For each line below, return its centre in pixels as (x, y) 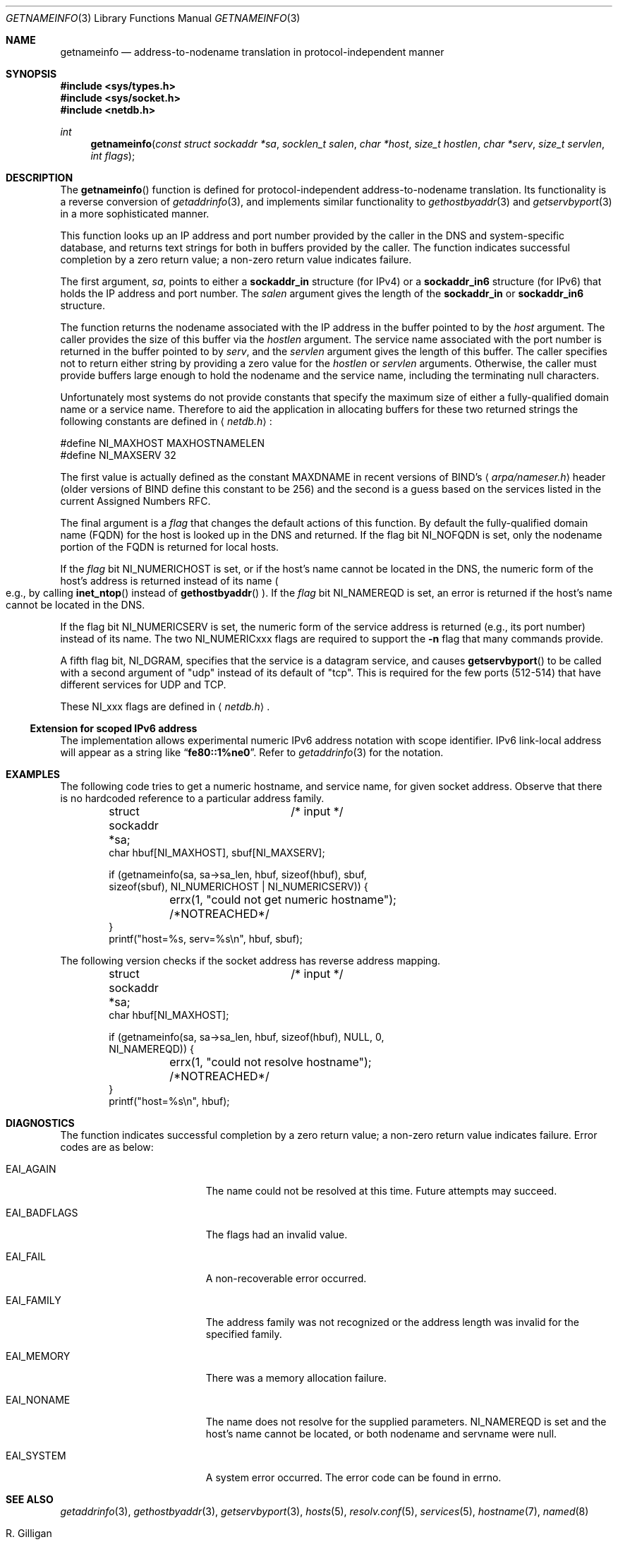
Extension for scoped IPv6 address (114, 728)
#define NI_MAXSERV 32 (118, 455)
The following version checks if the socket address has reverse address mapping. (250, 961)
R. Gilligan (29, 1533)
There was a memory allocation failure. (296, 1378)
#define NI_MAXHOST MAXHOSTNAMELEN (163, 443)
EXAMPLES (33, 774)
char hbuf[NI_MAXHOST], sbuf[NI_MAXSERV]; (217, 853)
